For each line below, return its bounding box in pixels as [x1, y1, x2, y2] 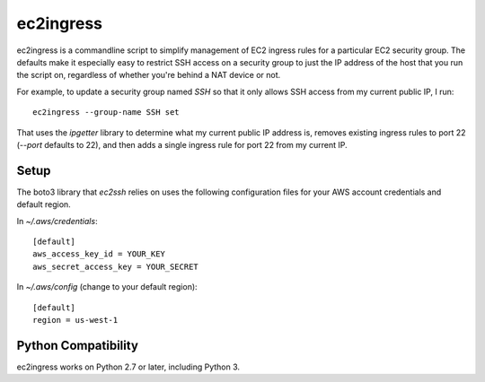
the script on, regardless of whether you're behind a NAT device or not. [16, 70, 281, 81]
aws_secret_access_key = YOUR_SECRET [32, 261, 199, 272]
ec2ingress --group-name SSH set [32, 108, 180, 117]
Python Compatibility [16, 337, 139, 353]
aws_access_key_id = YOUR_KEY [32, 249, 166, 259]
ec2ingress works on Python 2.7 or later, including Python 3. [16, 361, 241, 372]
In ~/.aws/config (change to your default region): [16, 282, 198, 292]
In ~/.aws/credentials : [16, 215, 98, 226]
